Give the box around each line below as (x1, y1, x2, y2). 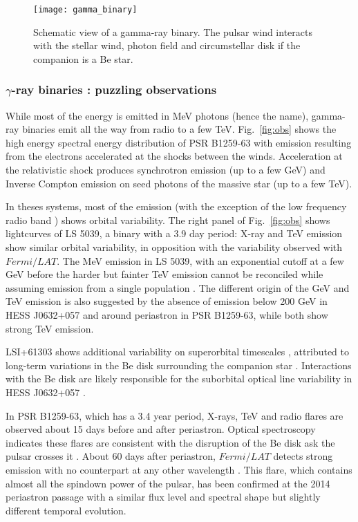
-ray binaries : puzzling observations (11, 81, 217, 98)
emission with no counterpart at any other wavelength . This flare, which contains (6, 462, 352, 476)
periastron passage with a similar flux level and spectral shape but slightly (6, 490, 321, 504)
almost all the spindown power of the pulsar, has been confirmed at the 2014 (6, 476, 330, 490)
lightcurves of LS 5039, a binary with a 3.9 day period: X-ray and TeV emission (6, 226, 343, 241)
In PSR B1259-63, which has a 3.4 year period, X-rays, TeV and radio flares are (6, 408, 343, 422)
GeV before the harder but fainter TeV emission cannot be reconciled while (6, 267, 323, 281)
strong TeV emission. (6, 321, 94, 335)
